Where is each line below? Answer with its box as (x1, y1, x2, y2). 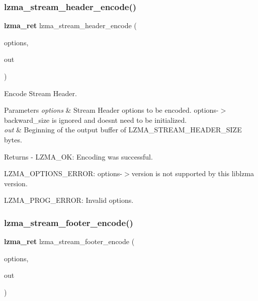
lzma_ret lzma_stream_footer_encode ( (4, 236, 135, 247)
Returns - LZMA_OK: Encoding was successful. (4, 151, 153, 162)
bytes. (4, 134, 22, 144)
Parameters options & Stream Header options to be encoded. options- (4, 105, 219, 115)
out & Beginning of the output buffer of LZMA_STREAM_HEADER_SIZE (4, 124, 242, 135)
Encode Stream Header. (4, 88, 77, 98)
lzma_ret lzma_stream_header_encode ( (4, 20, 137, 31)
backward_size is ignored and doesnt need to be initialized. (4, 114, 187, 125)
